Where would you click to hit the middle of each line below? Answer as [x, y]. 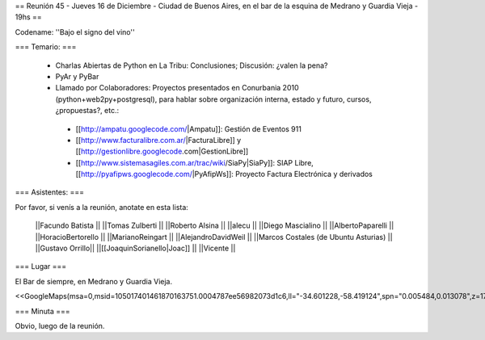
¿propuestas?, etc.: [87, 111]
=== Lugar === [41, 267]
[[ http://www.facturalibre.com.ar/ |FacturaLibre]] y [158, 140]
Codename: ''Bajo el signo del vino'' [75, 31]
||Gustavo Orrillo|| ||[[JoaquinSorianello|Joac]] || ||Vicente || [135, 248]
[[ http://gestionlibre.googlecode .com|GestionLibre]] [162, 151]
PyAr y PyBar [77, 76]
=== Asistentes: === [50, 192]
